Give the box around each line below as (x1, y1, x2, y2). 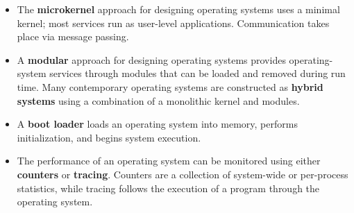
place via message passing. (17, 29, 129, 44)
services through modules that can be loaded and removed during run (49, 66, 346, 80)
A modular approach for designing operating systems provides (17, 52, 286, 67)
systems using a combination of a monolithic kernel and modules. (17, 93, 300, 108)
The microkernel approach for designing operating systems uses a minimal (17, 2, 340, 16)
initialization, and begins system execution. (17, 130, 201, 144)
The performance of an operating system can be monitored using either (17, 153, 321, 168)
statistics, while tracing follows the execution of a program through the (17, 180, 320, 195)
